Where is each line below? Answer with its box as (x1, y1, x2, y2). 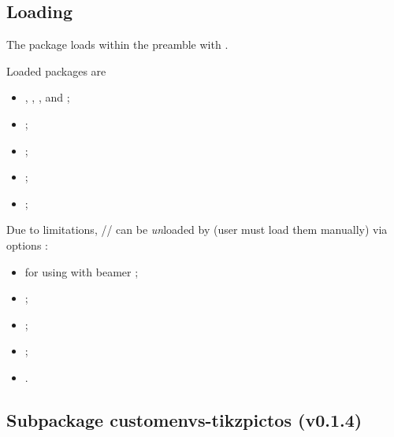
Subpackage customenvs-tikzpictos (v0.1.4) (6, 407, 362, 431)
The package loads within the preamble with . (6, 36, 229, 53)
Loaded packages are (6, 62, 106, 79)
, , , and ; (24, 89, 70, 106)
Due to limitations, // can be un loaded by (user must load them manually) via (6, 221, 388, 238)
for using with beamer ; (24, 263, 139, 280)
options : (6, 236, 48, 253)
